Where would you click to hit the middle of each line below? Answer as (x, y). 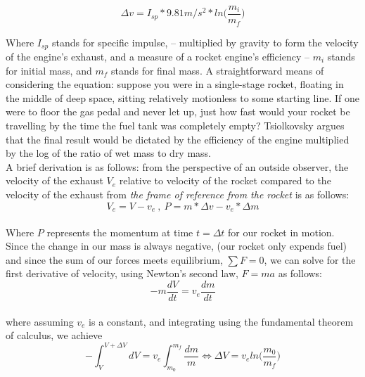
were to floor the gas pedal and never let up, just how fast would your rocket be (178, 111)
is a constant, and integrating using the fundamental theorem (221, 321)
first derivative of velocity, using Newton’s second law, (122, 273)
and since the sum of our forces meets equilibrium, (114, 259)
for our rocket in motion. (281, 232)
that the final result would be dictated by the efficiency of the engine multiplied (178, 139)
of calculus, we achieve (54, 335)
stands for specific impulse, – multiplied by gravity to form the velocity (205, 42)
